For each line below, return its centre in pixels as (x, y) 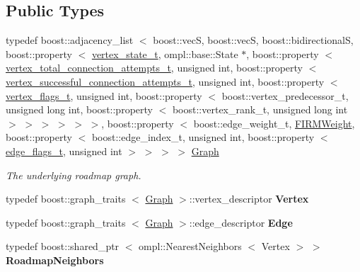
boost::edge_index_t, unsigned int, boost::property (203, 137)
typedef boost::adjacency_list (70, 40)
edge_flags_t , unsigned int (64, 151)
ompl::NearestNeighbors (190, 246)
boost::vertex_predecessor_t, (285, 95)
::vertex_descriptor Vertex (249, 199)
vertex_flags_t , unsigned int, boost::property (104, 95)
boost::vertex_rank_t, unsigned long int (260, 109)
